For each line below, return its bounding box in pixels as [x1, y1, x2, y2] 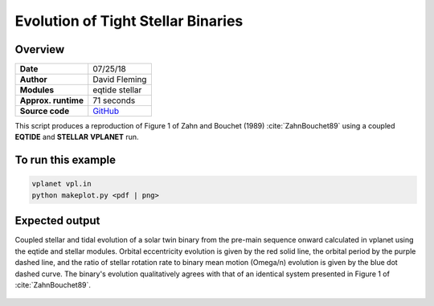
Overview [14, 43, 65, 56]
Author [19, 74, 47, 85]
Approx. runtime [19, 95, 84, 106]
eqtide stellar [92, 84, 142, 96]
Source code [19, 105, 70, 116]
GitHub [92, 105, 120, 116]
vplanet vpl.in [31, 179, 92, 189]
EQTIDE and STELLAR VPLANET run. [14, 133, 139, 142]
